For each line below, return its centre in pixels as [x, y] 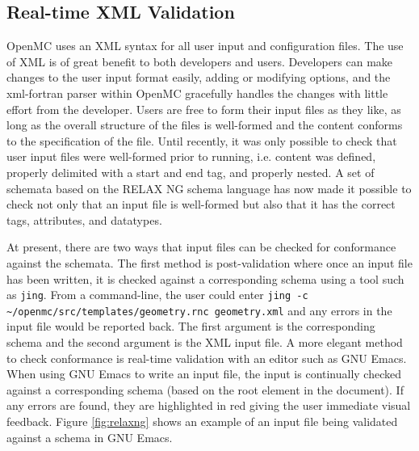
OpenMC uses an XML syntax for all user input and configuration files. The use [205, 46]
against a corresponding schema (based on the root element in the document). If [205, 389]
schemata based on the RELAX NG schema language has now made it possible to [209, 188]
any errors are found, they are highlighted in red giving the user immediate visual [209, 405]
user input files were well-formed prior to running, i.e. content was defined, [191, 156]
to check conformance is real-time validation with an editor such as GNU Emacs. [207, 358]
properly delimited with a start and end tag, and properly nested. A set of [191, 172]
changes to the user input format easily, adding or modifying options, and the [199, 77]
